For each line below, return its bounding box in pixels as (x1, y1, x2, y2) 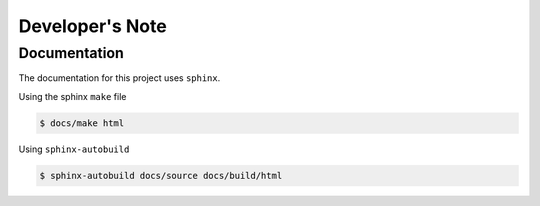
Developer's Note (18, 15, 167, 37)
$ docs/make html (39, 117, 125, 129)
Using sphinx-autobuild (18, 143, 130, 155)
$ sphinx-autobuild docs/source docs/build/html (39, 170, 283, 181)
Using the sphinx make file (18, 90, 127, 102)
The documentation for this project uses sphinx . (18, 72, 221, 84)
